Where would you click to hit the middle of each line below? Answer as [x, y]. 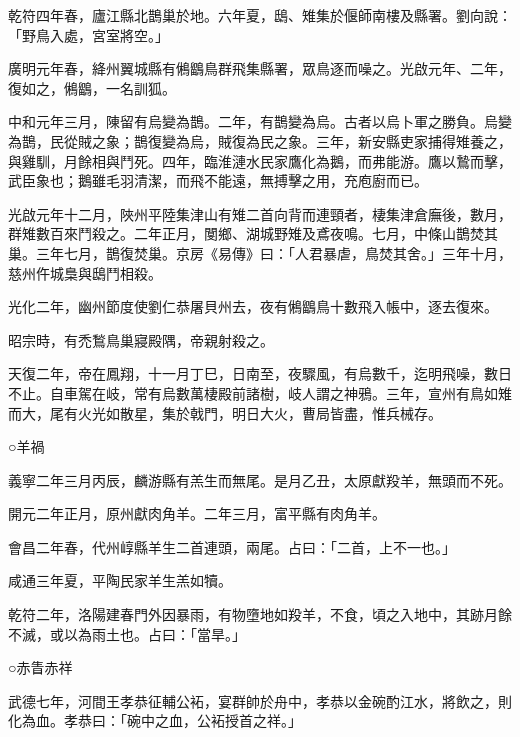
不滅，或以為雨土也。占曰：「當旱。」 [127, 633]
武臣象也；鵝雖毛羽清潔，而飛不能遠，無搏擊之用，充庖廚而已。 [218, 180]
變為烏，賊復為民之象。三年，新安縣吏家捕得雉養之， [336, 140]
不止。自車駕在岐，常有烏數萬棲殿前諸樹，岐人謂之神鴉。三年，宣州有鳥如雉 [260, 392]
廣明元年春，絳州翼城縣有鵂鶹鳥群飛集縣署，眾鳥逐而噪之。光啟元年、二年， [260, 68]
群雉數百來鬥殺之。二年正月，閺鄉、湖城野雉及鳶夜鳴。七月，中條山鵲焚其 [253, 233]
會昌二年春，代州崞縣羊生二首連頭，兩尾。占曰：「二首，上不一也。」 [232, 546]
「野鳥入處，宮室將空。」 [88, 34]
